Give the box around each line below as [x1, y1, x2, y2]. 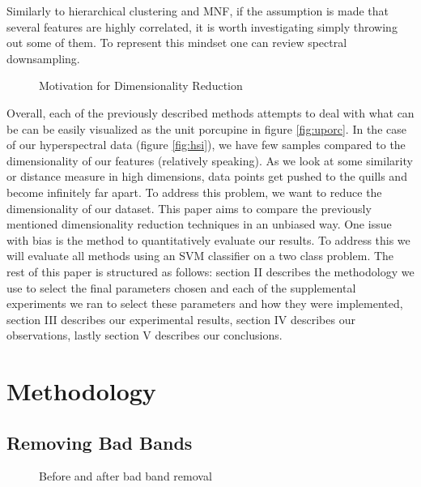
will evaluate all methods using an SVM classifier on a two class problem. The [6, 247, 394, 264]
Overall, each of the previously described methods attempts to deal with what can [6, 104, 415, 121]
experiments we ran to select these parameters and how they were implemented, [6, 295, 403, 312]
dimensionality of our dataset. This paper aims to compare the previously [6, 199, 372, 216]
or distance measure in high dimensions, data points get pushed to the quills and [6, 168, 407, 185]
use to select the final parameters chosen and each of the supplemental [6, 279, 356, 296]
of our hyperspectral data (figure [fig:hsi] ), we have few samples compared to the [6, 136, 406, 153]
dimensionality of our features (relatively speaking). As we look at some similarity [6, 152, 413, 169]
